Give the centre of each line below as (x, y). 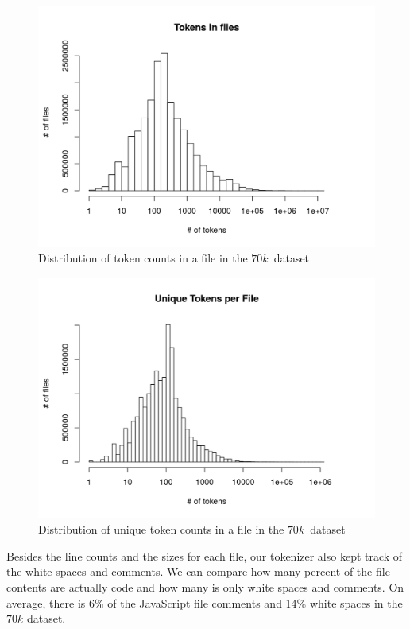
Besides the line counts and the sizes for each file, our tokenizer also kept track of (205, 555)
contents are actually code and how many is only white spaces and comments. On (205, 586)
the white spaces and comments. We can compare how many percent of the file (198, 571)
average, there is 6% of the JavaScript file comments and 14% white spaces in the (205, 602)
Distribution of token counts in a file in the (143, 258)
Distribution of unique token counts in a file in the (161, 529)
